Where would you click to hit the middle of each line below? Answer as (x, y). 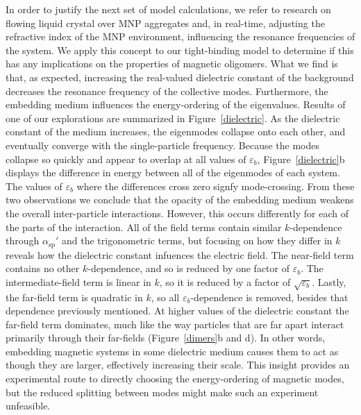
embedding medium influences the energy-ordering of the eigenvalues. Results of (176, 104)
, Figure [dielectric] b (301, 159)
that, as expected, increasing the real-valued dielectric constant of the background (180, 77)
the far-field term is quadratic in (74, 297)
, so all (165, 297)
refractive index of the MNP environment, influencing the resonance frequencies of (180, 36)
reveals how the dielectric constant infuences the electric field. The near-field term (180, 254)
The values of (34, 186)
